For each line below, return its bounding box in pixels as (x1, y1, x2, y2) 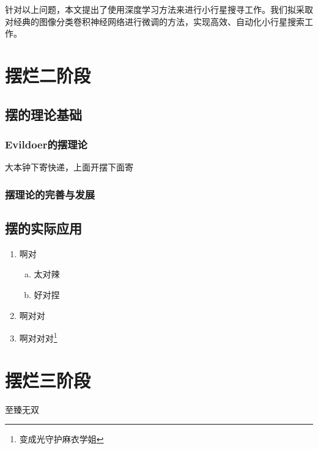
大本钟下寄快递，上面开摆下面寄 (5, 161, 133, 173)
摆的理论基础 (5, 104, 82, 123)
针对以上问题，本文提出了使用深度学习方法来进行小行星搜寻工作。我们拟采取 (5, 3, 313, 15)
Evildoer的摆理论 (5, 136, 87, 151)
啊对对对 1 (19, 330, 57, 344)
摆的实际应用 (5, 218, 82, 237)
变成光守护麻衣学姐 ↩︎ (19, 433, 104, 445)
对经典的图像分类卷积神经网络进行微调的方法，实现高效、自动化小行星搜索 (5, 15, 305, 27)
